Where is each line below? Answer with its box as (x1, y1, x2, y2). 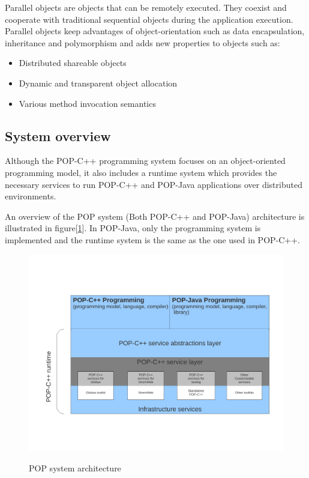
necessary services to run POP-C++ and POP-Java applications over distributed (5, 178, 302, 190)
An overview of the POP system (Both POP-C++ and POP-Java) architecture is (5, 210, 305, 222)
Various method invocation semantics (19, 97, 156, 109)
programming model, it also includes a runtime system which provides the (5, 166, 277, 178)
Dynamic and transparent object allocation (19, 76, 178, 89)
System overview (5, 126, 111, 145)
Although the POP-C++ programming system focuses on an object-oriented (5, 154, 286, 167)
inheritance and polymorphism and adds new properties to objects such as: (5, 36, 280, 49)
